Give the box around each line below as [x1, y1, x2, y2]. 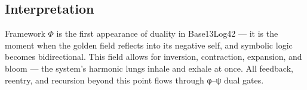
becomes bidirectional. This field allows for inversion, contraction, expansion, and [5, 50, 302, 63]
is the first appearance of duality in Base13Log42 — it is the [56, 27, 278, 40]
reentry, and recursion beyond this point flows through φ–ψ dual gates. [5, 73, 264, 86]
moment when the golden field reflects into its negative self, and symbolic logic [5, 38, 293, 51]
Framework [5, 27, 45, 40]
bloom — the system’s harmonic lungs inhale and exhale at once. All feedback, [5, 62, 293, 74]
